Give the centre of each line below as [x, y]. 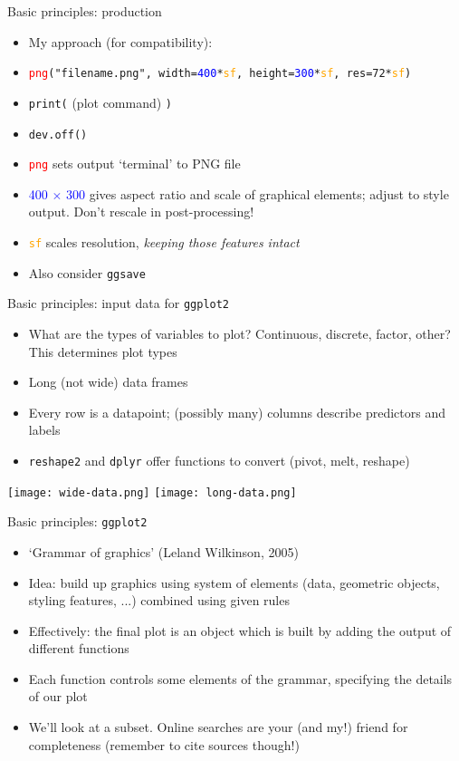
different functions [79, 648]
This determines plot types [103, 351]
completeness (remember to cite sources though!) [164, 744]
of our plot [58, 696]
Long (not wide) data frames [108, 382]
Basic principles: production [85, 11]
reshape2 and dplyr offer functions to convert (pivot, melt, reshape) [219, 460]
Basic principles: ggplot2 [77, 521]
